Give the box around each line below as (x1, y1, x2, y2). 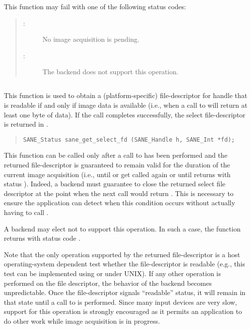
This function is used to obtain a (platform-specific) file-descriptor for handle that (4, 90, 248, 100)
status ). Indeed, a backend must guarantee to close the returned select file (4, 179, 226, 189)
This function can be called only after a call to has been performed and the (4, 150, 228, 160)
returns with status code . (4, 233, 80, 243)
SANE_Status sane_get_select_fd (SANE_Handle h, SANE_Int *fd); (23, 136, 235, 143)
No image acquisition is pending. (42, 34, 140, 44)
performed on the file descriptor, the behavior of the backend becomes (4, 278, 212, 288)
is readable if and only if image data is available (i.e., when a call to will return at (4, 99, 248, 110)
